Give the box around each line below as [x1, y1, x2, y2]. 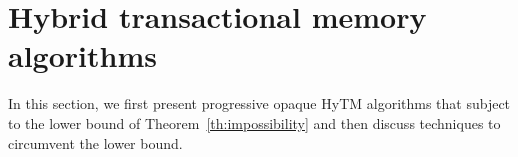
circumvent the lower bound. [8, 132, 183, 153]
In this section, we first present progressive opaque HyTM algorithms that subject [8, 93, 511, 114]
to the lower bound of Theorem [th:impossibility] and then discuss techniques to [8, 112, 501, 133]
